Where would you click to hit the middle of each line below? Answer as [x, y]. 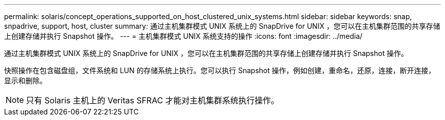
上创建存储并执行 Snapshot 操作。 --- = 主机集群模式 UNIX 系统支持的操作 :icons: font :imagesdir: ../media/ [183, 36]
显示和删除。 [25, 80]
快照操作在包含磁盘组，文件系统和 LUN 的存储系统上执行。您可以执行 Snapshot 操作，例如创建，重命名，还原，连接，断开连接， [220, 70]
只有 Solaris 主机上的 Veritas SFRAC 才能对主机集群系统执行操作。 [153, 100]
